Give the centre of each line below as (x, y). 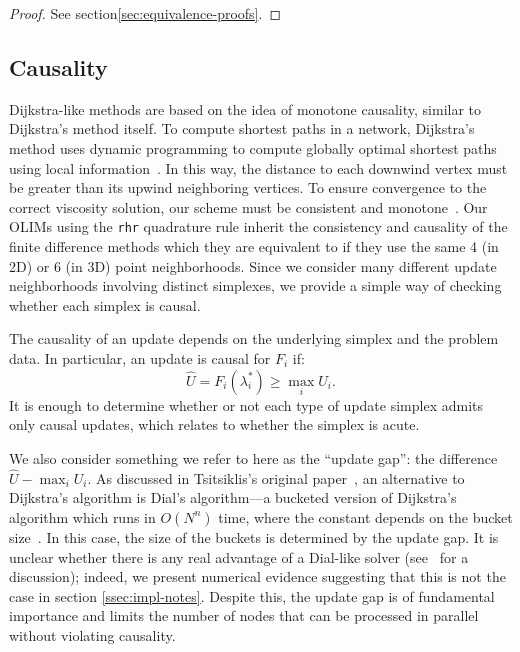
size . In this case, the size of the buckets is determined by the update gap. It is (254, 536)
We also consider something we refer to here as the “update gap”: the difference (253, 457)
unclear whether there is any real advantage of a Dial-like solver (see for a (239, 556)
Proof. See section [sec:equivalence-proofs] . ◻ (145, 13)
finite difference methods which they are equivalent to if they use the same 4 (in (254, 246)
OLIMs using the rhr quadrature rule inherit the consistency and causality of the (258, 226)
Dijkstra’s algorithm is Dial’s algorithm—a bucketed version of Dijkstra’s (233, 497)
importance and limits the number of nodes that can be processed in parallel (244, 615)
